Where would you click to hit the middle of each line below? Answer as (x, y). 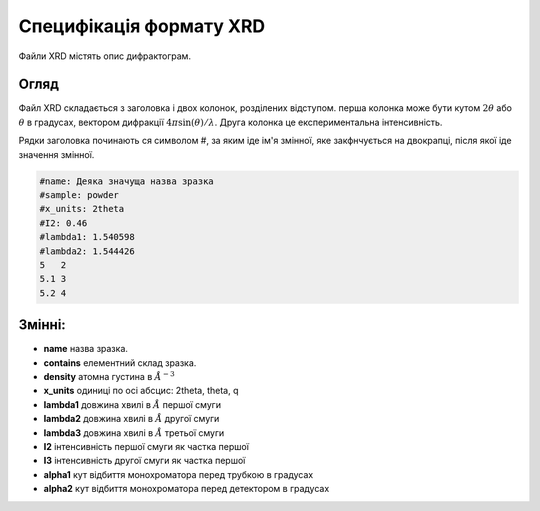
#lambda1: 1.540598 (87, 237)
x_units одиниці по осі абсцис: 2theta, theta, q (141, 391)
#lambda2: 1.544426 (87, 251)
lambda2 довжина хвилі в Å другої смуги (131, 419)
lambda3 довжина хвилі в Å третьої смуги (134, 432)
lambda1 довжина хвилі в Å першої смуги (132, 404)
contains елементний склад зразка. (120, 362)
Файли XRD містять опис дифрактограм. (105, 56)
